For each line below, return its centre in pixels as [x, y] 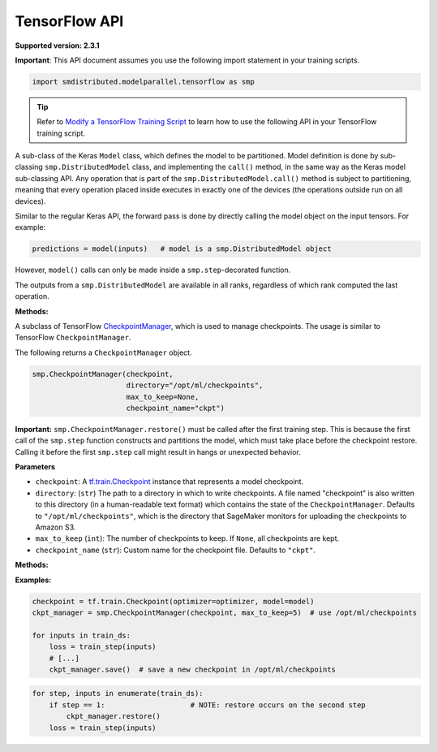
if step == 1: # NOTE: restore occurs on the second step [208, 705]
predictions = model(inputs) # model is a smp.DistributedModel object [182, 249]
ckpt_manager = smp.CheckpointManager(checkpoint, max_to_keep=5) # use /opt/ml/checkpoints [225, 612]
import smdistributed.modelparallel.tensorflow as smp [143, 82]
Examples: [33, 580]
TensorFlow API [69, 21]
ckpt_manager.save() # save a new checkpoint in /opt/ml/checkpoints [193, 669]
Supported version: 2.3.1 [58, 45]
